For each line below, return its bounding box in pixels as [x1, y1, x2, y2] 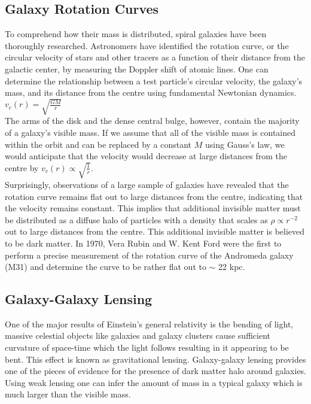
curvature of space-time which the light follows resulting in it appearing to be [5, 341, 289, 354]
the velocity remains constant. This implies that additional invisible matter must [5, 202, 301, 214]
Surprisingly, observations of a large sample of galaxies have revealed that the [5, 178, 289, 190]
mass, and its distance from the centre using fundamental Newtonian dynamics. [5, 86, 297, 99]
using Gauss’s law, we [205, 138, 285, 150]
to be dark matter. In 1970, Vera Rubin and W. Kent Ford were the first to [5, 236, 282, 249]
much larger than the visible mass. [5, 388, 131, 400]
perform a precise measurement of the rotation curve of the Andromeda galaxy [5, 248, 294, 261]
